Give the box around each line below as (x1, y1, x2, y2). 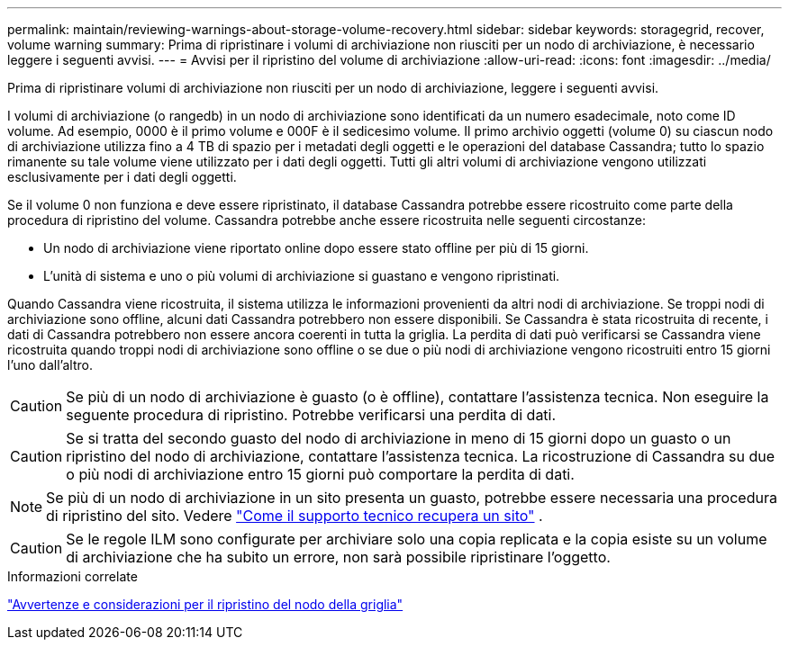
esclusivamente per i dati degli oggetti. (7, 169, 237, 184)
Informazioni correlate (7, 569, 138, 584)
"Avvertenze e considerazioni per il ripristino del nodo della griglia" (7, 597, 404, 612)
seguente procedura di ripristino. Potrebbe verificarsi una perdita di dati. (66, 406, 557, 424)
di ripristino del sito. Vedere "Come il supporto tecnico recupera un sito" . (46, 507, 543, 525)
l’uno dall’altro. (7, 357, 93, 373)
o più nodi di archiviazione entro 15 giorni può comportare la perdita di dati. (66, 465, 575, 483)
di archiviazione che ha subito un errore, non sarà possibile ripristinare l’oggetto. (66, 548, 611, 566)
